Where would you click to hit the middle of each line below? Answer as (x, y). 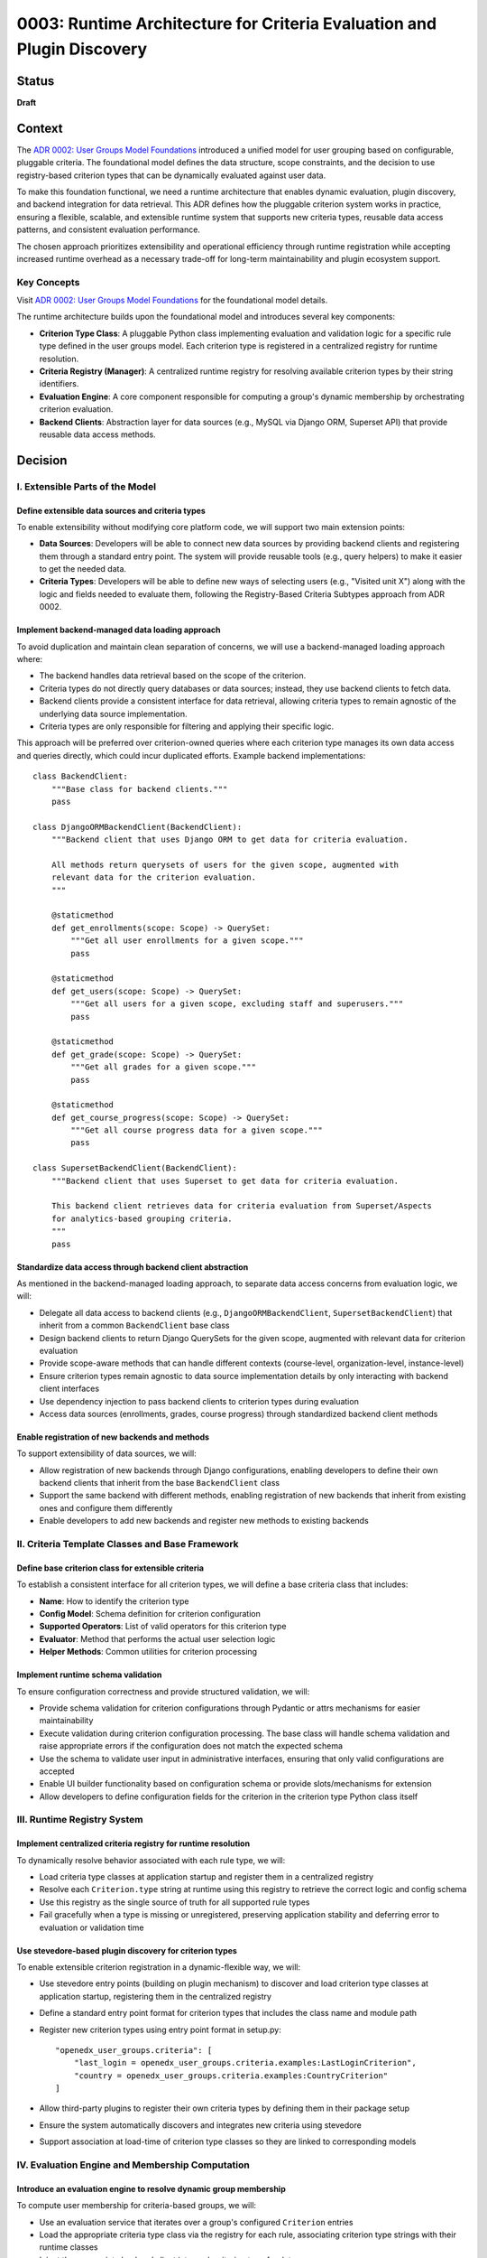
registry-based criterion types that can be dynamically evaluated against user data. (171, 175)
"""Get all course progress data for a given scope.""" (197, 1130)
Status (36, 81)
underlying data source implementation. (114, 714)
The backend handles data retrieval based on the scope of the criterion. (173, 676)
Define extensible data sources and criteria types (111, 510)
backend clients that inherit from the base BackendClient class (159, 1483)
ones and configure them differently (106, 1507)
